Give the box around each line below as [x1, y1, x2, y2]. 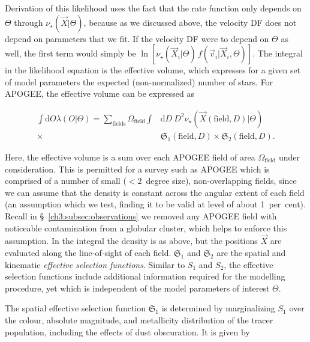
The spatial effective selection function [5, 302, 146, 314]
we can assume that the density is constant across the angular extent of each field [5, 186, 305, 198]
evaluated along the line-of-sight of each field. [5, 246, 171, 258]
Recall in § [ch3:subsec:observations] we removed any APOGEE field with [5, 210, 277, 222]
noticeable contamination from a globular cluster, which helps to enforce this [5, 221, 287, 234]
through [14, 16, 43, 28]
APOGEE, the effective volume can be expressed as [5, 87, 194, 100]
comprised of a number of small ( [5, 174, 127, 187]
